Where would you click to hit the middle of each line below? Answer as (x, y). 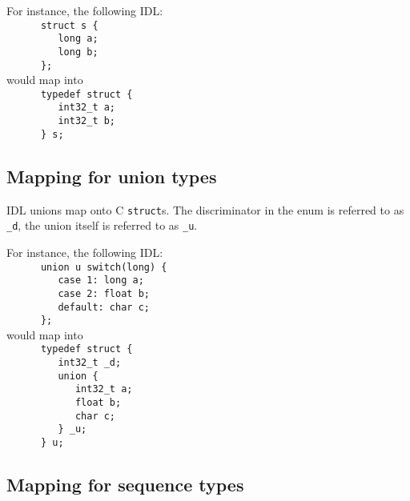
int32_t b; (87, 121)
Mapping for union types (112, 176)
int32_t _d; (90, 363)
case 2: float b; (104, 293)
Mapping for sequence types (125, 485)
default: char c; (104, 307)
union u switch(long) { (104, 267)
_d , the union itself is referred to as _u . (102, 225)
